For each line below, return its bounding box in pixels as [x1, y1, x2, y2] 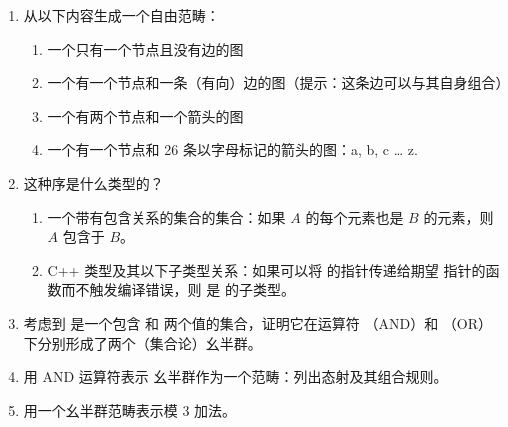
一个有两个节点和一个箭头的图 [47, 105, 244, 126]
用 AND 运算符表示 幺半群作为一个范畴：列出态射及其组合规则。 [23, 366, 448, 387]
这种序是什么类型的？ [23, 172, 164, 193]
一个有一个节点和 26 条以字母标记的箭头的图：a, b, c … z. [47, 139, 418, 160]
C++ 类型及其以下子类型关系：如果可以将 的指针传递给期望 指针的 [47, 259, 486, 280]
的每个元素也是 [305, 206, 404, 227]
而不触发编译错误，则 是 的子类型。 [61, 279, 295, 300]
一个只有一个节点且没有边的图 [47, 38, 244, 59]
